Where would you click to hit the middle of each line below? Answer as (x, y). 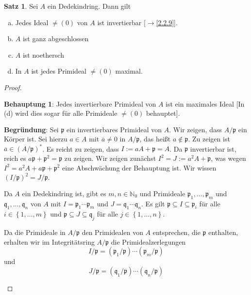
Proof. (13, 87)
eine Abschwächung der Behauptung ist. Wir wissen (139, 167)
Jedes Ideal (32, 22)
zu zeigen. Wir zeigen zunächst (110, 158)
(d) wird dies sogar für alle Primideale (61, 113)
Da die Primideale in (35, 232)
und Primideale (162, 193)
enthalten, (223, 232)
